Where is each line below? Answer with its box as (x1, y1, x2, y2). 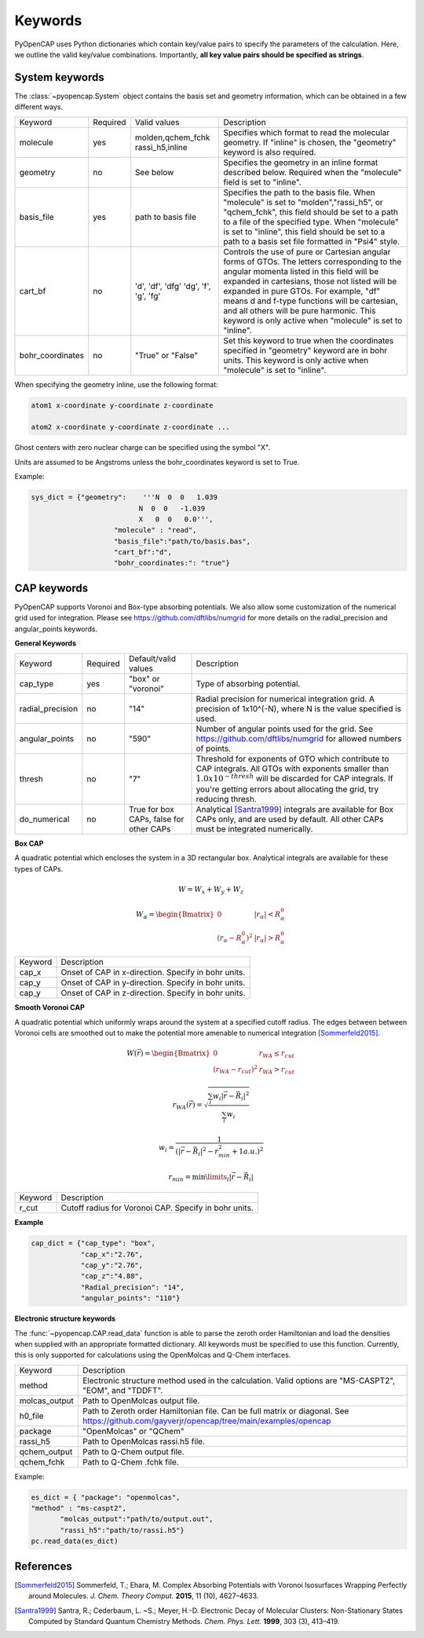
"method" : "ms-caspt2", (31, 1504, 127, 1513)
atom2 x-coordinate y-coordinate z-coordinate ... (31, 422, 231, 432)
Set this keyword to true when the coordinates (223, 335, 394, 346)
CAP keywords (14, 581, 89, 594)
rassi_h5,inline (134, 141, 188, 152)
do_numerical (19, 814, 70, 824)
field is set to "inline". (223, 177, 302, 188)
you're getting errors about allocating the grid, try (196, 784, 379, 795)
